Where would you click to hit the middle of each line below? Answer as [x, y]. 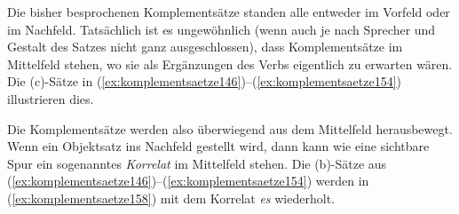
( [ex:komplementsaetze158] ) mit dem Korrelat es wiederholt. [171, 198]
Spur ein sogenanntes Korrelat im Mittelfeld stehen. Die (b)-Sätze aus [197, 163]
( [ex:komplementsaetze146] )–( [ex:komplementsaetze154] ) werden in [188, 181]
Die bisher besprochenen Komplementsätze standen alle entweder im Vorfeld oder [229, 12]
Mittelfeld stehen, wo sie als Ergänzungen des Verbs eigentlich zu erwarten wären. [230, 63]
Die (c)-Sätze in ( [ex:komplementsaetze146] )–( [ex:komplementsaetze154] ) [205, 81]
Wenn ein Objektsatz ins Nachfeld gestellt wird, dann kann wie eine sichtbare [218, 146]
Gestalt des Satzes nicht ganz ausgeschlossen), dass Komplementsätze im [205, 47]
